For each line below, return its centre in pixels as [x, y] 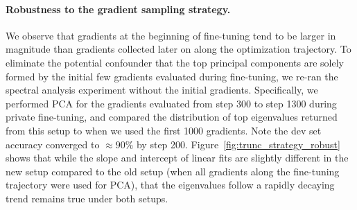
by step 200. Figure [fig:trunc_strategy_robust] [238, 144]
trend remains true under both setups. [87, 198]
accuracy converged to [53, 144]
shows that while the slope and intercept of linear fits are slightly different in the [177, 158]
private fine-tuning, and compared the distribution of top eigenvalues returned [172, 117]
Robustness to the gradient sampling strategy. [118, 9]
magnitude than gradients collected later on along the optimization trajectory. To [178, 49]
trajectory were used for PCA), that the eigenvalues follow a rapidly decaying [170, 185]
